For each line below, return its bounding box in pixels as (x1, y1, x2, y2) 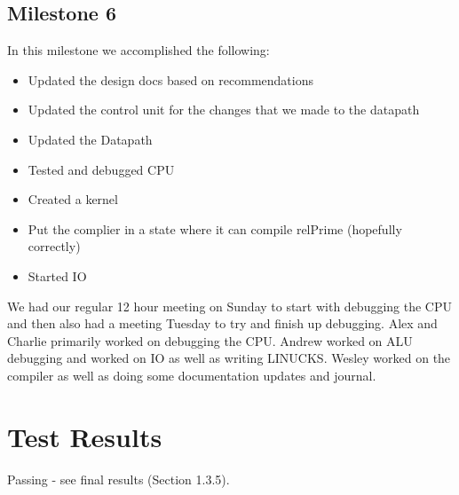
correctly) (28, 237, 81, 255)
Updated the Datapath (28, 130, 153, 148)
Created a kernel (28, 190, 118, 208)
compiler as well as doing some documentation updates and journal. (7, 365, 376, 384)
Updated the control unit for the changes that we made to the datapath (28, 100, 420, 119)
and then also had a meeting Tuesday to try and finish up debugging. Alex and (7, 314, 438, 333)
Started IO (28, 266, 87, 285)
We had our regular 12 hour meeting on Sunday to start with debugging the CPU (7, 296, 453, 315)
